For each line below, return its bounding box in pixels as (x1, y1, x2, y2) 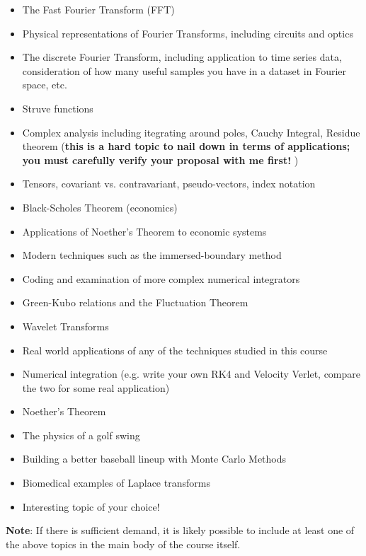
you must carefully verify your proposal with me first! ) (22, 152, 299, 167)
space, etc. (22, 77, 67, 92)
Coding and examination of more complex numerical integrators (22, 271, 300, 286)
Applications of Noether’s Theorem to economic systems (22, 224, 267, 238)
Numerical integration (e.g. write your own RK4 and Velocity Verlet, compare (22, 366, 360, 381)
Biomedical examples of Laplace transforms (22, 475, 210, 490)
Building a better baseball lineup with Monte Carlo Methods (22, 451, 287, 466)
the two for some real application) (22, 380, 170, 395)
